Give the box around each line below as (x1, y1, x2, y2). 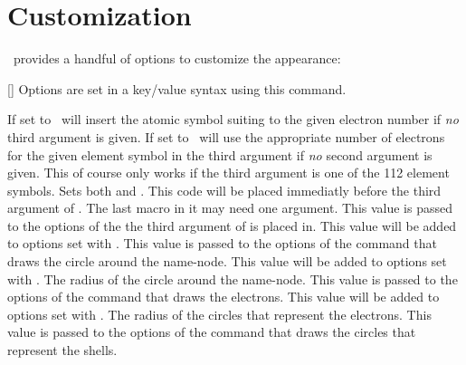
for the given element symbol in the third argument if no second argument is (7, 145, 433, 164)
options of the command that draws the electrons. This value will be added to (7, 287, 440, 306)
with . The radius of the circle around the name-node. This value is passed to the (7, 269, 458, 288)
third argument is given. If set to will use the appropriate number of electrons (7, 127, 445, 146)
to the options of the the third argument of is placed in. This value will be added (7, 216, 457, 235)
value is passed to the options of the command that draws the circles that (7, 322, 416, 341)
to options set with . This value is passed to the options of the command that (7, 234, 437, 253)
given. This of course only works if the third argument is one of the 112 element (7, 163, 450, 182)
